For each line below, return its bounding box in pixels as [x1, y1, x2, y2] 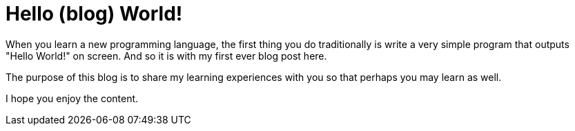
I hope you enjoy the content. [6, 92, 139, 104]
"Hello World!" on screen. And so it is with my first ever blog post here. [6, 49, 327, 62]
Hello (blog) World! [6, 2, 183, 25]
